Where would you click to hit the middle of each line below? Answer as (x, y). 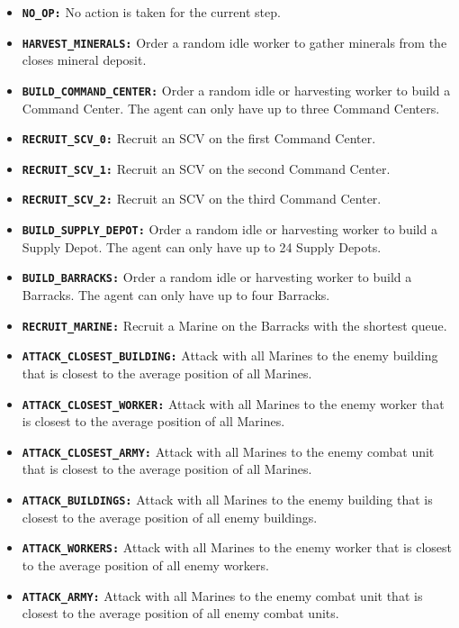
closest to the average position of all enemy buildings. (170, 517)
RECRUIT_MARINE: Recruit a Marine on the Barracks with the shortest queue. (234, 325)
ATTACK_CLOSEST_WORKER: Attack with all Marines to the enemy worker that (233, 403)
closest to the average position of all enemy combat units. (180, 613)
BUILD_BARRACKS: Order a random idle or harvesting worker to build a (217, 277)
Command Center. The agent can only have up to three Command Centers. (231, 108)
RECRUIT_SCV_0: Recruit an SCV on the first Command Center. (199, 138)
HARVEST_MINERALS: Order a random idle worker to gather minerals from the (234, 42)
